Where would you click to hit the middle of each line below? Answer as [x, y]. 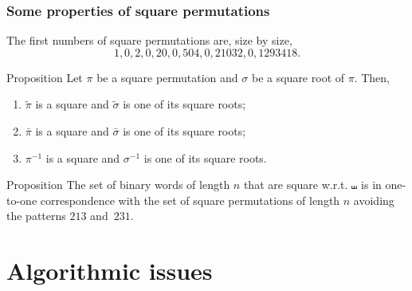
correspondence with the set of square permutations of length [190, 200]
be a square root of [298, 77]
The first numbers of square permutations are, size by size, [149, 40]
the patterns [36, 216]
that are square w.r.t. [296, 185]
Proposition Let [45, 77]
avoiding [374, 200]
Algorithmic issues [110, 271]
